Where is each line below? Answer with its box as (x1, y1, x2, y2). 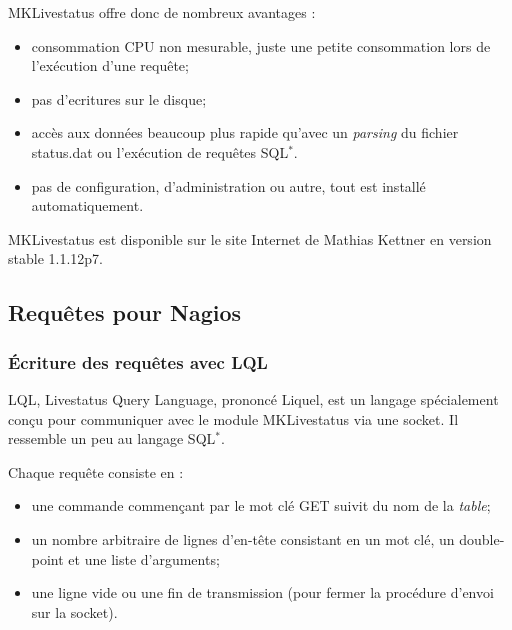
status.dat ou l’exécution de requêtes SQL (31, 141, 289, 162)
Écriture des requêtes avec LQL (8, 349, 268, 374)
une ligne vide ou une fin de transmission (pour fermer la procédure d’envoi (31, 582, 494, 603)
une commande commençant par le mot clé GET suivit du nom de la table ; (31, 495, 491, 516)
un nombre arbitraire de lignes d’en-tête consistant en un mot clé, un (31, 528, 455, 549)
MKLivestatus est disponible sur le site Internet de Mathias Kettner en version (8, 228, 492, 249)
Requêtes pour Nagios (8, 297, 242, 328)
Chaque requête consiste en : (8, 461, 184, 482)
